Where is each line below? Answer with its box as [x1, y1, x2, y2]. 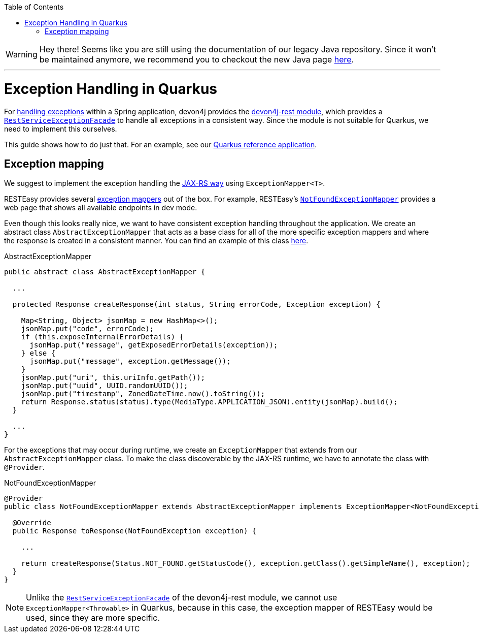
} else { [21, 349, 56, 358]
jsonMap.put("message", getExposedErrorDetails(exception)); [29, 341, 278, 349]
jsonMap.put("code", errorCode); [21, 325, 154, 333]
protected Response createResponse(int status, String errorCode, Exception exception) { [12, 300, 381, 309]
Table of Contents [4, 3, 64, 11]
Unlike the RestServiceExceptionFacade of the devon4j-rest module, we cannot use [26, 592, 337, 603]
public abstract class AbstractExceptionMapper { [4, 268, 206, 276]
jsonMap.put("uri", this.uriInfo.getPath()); [21, 373, 206, 382]
